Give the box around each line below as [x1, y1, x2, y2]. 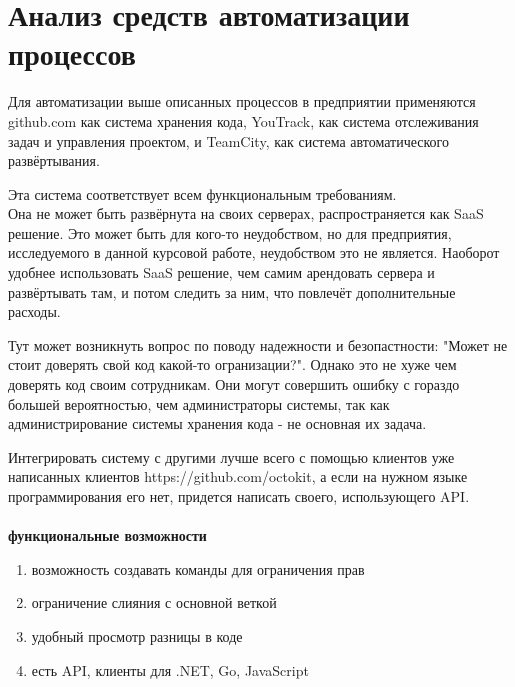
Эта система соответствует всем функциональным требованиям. [8, 183, 397, 204]
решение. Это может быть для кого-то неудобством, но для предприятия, [8, 222, 452, 243]
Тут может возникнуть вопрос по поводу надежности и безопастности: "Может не [8, 334, 508, 355]
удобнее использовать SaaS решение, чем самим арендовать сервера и [8, 262, 435, 283]
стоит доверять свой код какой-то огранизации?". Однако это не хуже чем [8, 354, 457, 375]
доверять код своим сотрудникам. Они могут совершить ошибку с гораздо [8, 374, 460, 395]
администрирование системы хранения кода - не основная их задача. [8, 413, 427, 434]
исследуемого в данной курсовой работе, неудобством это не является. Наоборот [8, 242, 500, 263]
